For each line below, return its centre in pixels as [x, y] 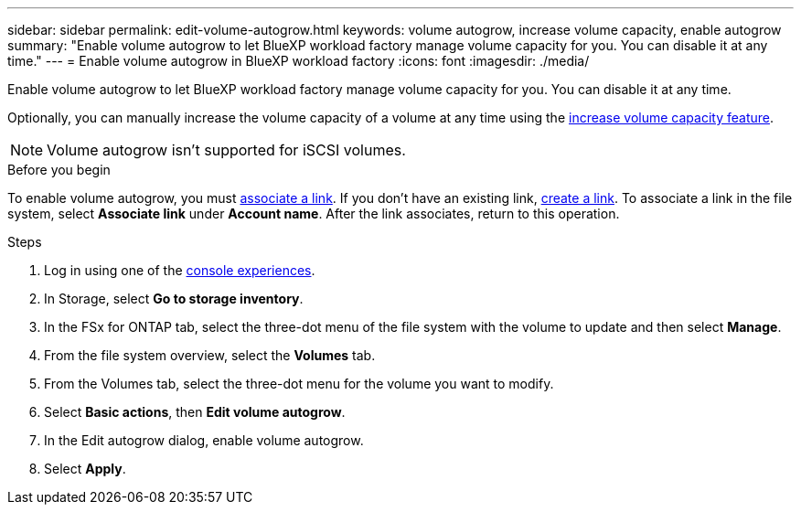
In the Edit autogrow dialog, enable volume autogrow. [204, 440]
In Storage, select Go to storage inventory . [174, 299]
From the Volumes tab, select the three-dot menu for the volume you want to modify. [299, 384]
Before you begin [59, 170]
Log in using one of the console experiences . [180, 270]
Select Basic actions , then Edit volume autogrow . [195, 412]
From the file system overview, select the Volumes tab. [210, 355]
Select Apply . [85, 469]
